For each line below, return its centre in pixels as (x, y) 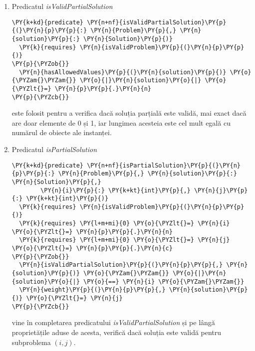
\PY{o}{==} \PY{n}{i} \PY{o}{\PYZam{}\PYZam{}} (164, 281)
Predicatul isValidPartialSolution (62, 6)
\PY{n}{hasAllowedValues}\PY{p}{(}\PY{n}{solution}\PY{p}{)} (123, 72)
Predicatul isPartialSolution (54, 149)
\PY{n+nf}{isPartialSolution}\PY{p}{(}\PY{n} (164, 165)
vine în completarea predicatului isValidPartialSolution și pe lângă (113, 322)
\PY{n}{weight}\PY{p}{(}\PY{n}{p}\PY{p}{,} (92, 290)
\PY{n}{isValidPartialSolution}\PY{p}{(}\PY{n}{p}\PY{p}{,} (121, 265)
